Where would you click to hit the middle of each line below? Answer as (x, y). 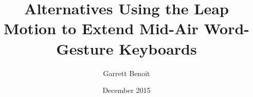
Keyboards (158, 48)
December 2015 (127, 90)
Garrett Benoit (127, 73)
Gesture (85, 48)
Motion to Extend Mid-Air (101, 28)
